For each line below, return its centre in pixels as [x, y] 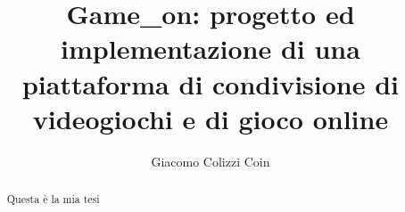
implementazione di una [211, 49]
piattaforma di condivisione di [211, 83]
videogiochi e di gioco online [211, 118]
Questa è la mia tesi [53, 199]
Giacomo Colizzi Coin [211, 161]
